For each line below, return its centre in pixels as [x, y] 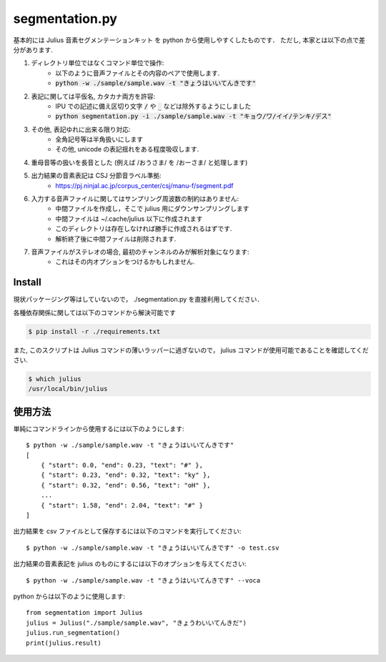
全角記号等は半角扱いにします [99, 139]
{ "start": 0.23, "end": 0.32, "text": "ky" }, [125, 475]
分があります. [33, 49]
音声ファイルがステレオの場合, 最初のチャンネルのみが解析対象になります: [140, 252]
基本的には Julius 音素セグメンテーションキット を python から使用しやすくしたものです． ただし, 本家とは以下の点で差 [189, 40]
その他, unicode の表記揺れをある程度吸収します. [127, 149]
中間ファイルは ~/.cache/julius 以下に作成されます [129, 219]
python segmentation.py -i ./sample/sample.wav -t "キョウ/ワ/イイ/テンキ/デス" [193, 117]
